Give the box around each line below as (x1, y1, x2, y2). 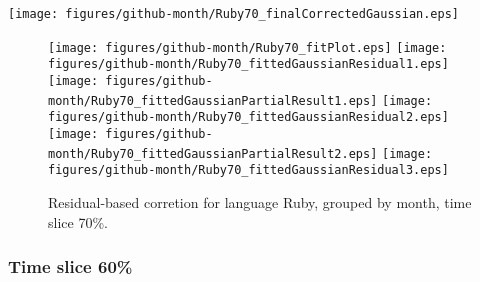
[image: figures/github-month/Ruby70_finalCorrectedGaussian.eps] (8, 7, 460, 21)
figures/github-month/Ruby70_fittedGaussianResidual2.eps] (48, 110, 449, 125)
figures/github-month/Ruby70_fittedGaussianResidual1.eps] (48, 57, 449, 72)
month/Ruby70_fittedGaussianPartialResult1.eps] (48, 93, 378, 108)
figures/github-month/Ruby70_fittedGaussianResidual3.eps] (48, 163, 449, 178)
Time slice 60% (8, 254, 133, 279)
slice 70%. (48, 211, 108, 232)
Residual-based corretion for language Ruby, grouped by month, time (48, 191, 472, 212)
